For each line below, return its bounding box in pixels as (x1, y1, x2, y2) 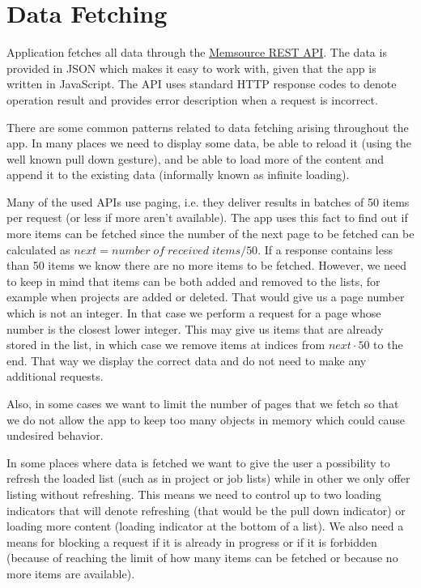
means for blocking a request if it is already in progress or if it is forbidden (6, 533, 377, 550)
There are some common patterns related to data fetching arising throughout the (6, 118, 409, 135)
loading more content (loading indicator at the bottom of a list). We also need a (6, 518, 404, 535)
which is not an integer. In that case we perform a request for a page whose (6, 305, 381, 322)
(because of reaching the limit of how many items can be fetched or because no (6, 549, 398, 566)
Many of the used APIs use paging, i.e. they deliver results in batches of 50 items (6, 193, 410, 210)
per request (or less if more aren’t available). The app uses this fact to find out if (6, 209, 408, 226)
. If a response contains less (257, 241, 393, 258)
